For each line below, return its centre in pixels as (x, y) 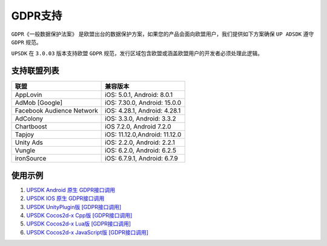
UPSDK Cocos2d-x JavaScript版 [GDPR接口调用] (87, 232)
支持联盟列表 (35, 71)
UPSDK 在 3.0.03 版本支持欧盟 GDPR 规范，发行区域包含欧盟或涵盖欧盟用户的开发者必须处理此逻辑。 (137, 53)
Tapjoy (25, 135)
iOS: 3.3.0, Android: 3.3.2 (140, 119)
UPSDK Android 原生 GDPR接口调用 (71, 190)
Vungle (25, 150)
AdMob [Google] (39, 103)
